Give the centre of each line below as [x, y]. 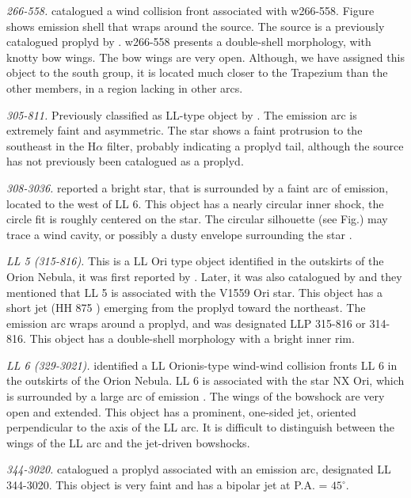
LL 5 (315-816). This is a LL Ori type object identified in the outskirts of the [195, 261]
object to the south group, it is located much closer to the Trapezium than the [197, 72]
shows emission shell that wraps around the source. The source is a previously [196, 26]
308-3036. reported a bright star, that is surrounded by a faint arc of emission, [198, 187]
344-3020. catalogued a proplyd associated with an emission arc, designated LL [199, 469]
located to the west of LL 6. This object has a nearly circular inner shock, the [195, 203]
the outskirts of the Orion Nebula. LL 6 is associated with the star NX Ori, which [205, 380]
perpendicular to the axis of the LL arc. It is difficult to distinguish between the [201, 427]
